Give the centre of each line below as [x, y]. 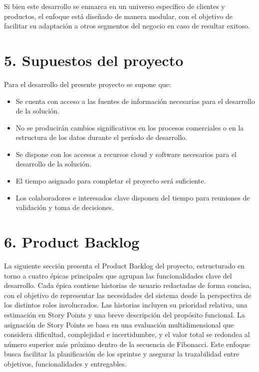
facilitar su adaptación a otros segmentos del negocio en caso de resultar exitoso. [127, 26]
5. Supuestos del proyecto [94, 60]
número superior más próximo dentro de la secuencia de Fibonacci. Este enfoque [127, 344]
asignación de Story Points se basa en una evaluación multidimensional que [119, 324]
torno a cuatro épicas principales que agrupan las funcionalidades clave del [118, 275]
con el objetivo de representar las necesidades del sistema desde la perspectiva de [128, 295]
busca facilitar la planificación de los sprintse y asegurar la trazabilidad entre [122, 354]
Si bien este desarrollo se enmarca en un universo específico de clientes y [115, 6]
